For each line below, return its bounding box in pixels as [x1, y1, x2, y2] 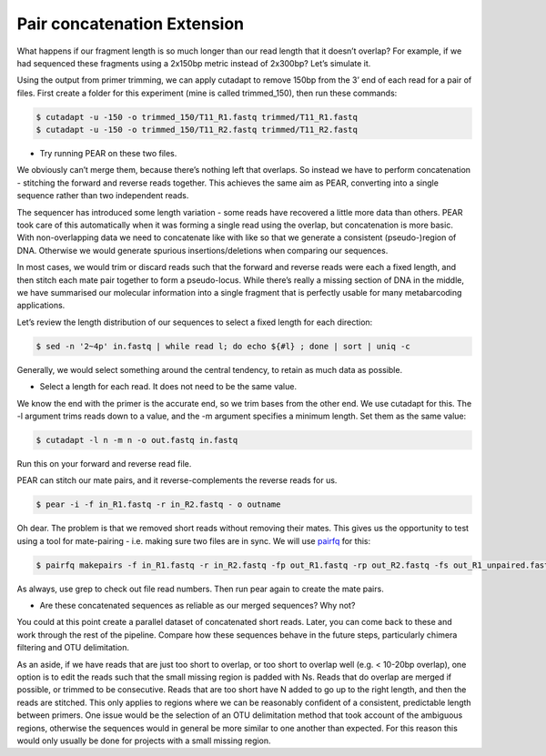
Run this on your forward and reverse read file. [16, 458, 192, 469]
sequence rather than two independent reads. [16, 190, 189, 201]
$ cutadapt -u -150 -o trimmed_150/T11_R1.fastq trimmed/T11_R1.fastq [35, 112, 359, 122]
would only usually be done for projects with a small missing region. [16, 735, 272, 746]
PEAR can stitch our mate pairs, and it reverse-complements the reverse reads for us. [16, 475, 338, 486]
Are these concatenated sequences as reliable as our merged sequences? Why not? [39, 600, 356, 610]
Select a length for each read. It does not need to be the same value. [39, 381, 298, 392]
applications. [16, 300, 66, 311]
